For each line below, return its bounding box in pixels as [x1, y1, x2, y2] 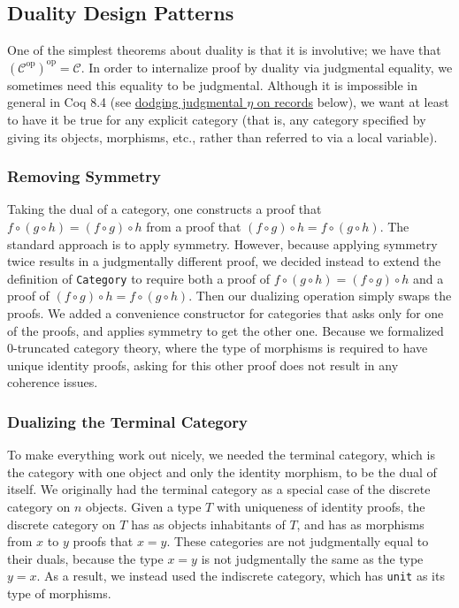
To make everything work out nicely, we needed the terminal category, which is [7, 445, 435, 464]
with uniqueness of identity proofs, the [216, 497, 425, 515]
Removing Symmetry [7, 165, 161, 187]
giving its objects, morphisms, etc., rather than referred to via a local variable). [7, 127, 438, 146]
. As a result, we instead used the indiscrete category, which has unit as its [36, 566, 445, 585]
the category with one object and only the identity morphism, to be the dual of [7, 462, 437, 481]
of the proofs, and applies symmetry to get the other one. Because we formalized [7, 321, 444, 339]
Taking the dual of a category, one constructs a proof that [7, 200, 322, 218]
